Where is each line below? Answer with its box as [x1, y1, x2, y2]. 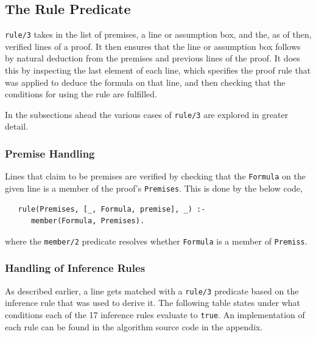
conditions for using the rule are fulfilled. [5, 88, 157, 100]
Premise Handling [5, 146, 95, 161]
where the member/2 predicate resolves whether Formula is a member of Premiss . [5, 234, 307, 247]
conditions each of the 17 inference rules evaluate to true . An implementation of [5, 308, 305, 321]
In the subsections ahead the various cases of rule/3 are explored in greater [5, 108, 289, 120]
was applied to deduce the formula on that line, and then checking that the [5, 75, 286, 88]
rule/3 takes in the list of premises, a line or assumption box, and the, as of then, [5, 28, 312, 41]
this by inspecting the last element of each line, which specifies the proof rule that [5, 64, 311, 77]
